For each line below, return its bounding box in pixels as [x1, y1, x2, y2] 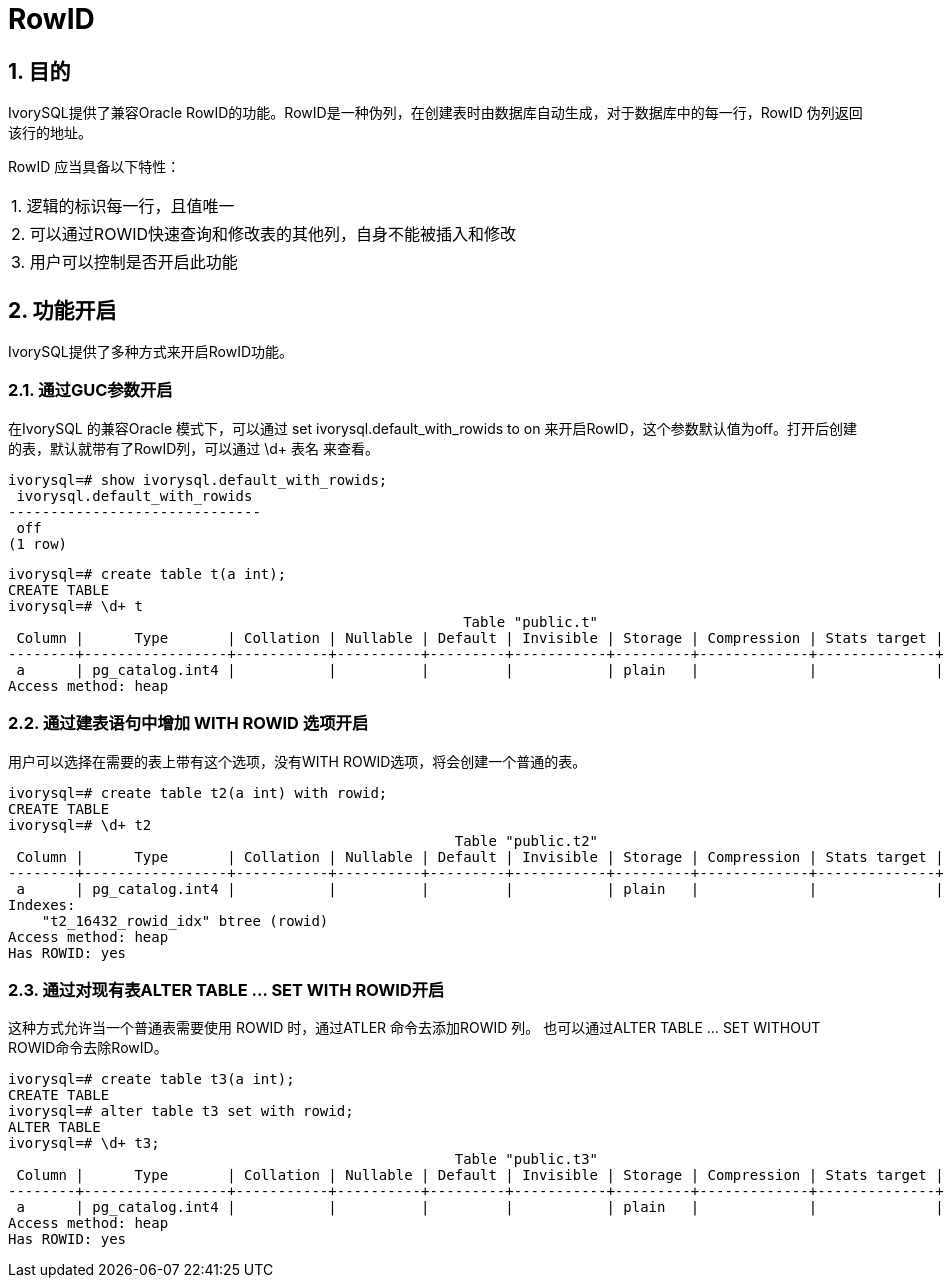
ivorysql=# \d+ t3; [8, 1135, 160, 1152]
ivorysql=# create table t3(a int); [8, 1071, 295, 1088]
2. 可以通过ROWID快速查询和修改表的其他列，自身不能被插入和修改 [11, 224, 517, 245]
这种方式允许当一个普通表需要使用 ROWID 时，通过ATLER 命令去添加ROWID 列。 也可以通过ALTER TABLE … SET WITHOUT [8, 1019, 821, 1037]
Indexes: [8, 896, 76, 913]
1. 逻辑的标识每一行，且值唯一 [11, 196, 235, 217]
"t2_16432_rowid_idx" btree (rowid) [41, 912, 329, 929]
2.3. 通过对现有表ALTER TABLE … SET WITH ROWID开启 [8, 979, 445, 1000]
